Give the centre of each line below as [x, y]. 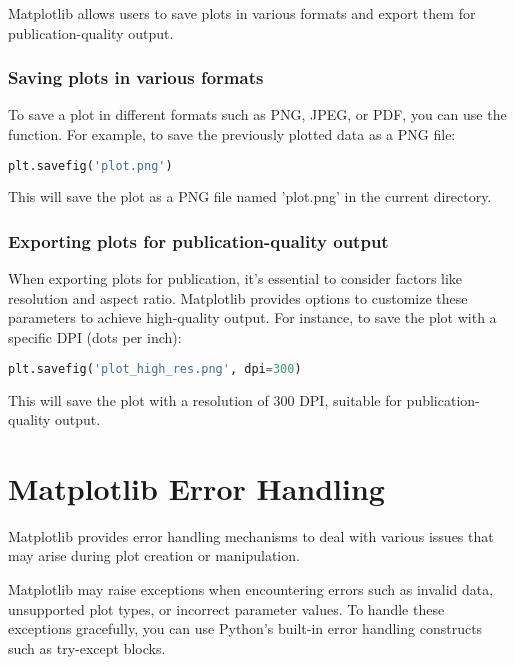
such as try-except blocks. [87, 647]
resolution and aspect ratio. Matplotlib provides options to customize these [238, 297]
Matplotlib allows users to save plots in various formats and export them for [242, 13]
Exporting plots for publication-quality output [198, 240]
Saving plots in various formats [136, 77]
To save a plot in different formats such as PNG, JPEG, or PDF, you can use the [257, 114]
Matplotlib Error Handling [196, 487]
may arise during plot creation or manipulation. [154, 555]
